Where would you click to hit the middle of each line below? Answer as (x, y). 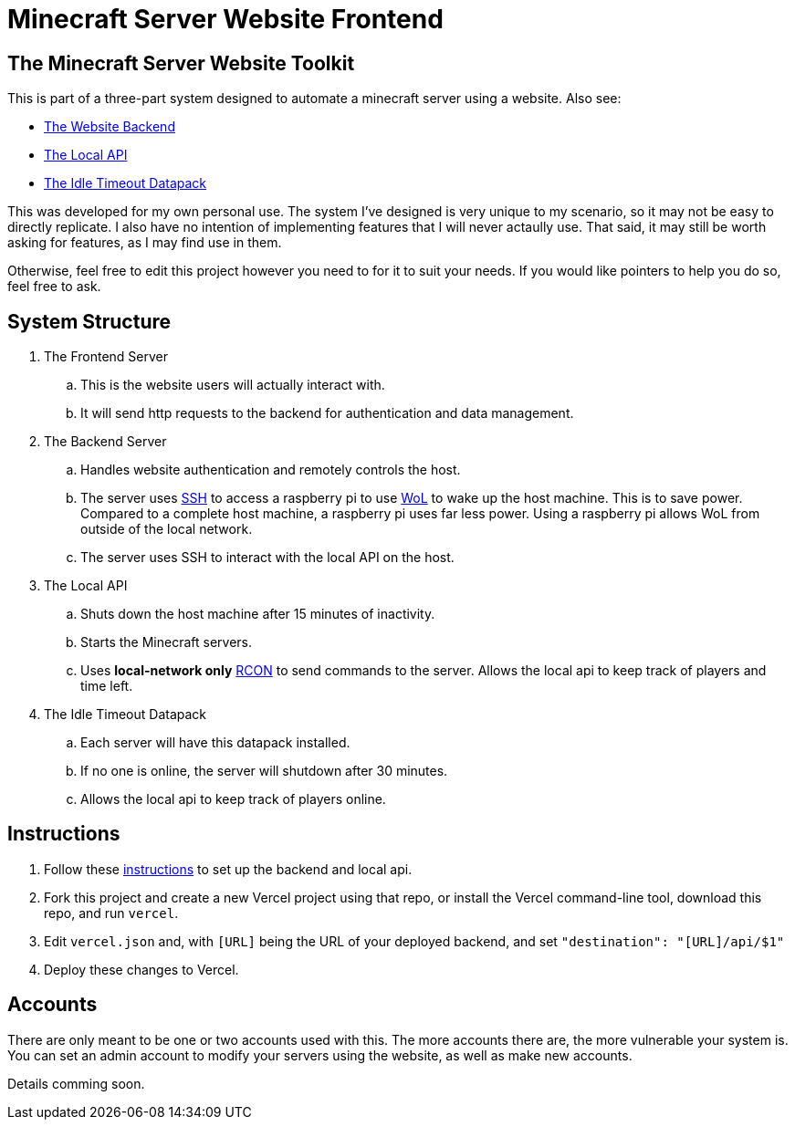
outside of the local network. (167, 529)
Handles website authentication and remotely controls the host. (271, 470)
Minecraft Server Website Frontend (225, 19)
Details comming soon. (76, 1083)
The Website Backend (110, 127)
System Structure (89, 321)
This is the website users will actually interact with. (233, 385)
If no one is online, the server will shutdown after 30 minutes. (264, 771)
